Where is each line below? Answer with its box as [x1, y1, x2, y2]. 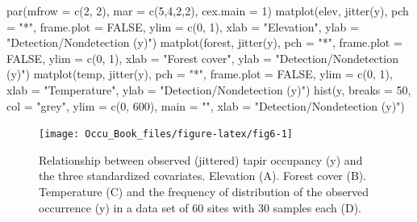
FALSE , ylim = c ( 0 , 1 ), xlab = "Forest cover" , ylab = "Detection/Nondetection [6, 49, 398, 66]
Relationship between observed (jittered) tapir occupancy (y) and [39, 151, 363, 168]
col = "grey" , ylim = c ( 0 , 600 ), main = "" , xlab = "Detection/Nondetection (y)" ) [6, 97, 405, 114]
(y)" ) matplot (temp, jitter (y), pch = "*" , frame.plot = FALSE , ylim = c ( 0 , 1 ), [6, 65, 393, 82]
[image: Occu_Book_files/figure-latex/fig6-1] [39, 128, 293, 140]
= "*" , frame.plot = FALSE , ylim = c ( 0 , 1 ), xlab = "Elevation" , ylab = [6, 18, 359, 35]
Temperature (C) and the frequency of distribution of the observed [39, 183, 369, 199]
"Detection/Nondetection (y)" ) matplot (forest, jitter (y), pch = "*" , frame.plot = [6, 34, 402, 51]
